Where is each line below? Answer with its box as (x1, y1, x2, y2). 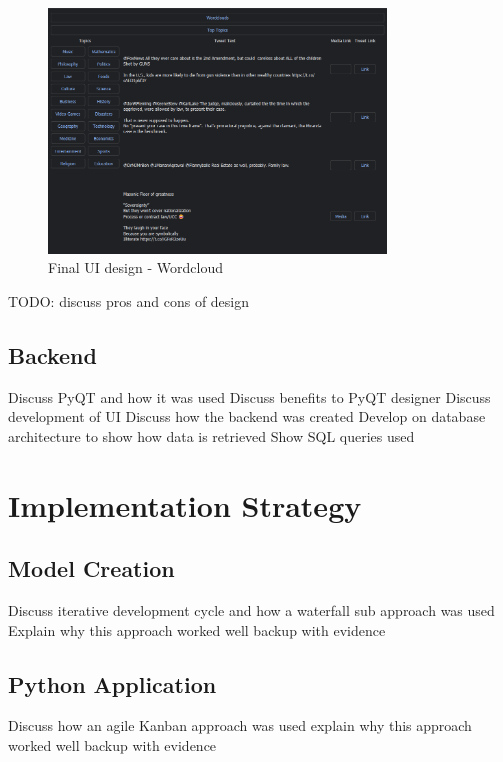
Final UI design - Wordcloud (48, 257, 223, 278)
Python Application (8, 668, 217, 699)
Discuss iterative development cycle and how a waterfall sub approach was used (8, 599, 495, 620)
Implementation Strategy (8, 484, 362, 525)
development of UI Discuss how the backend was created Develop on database (8, 406, 486, 427)
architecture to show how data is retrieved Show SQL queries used (8, 425, 415, 446)
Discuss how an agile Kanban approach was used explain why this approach (8, 715, 472, 736)
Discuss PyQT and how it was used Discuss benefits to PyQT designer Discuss (8, 386, 491, 407)
